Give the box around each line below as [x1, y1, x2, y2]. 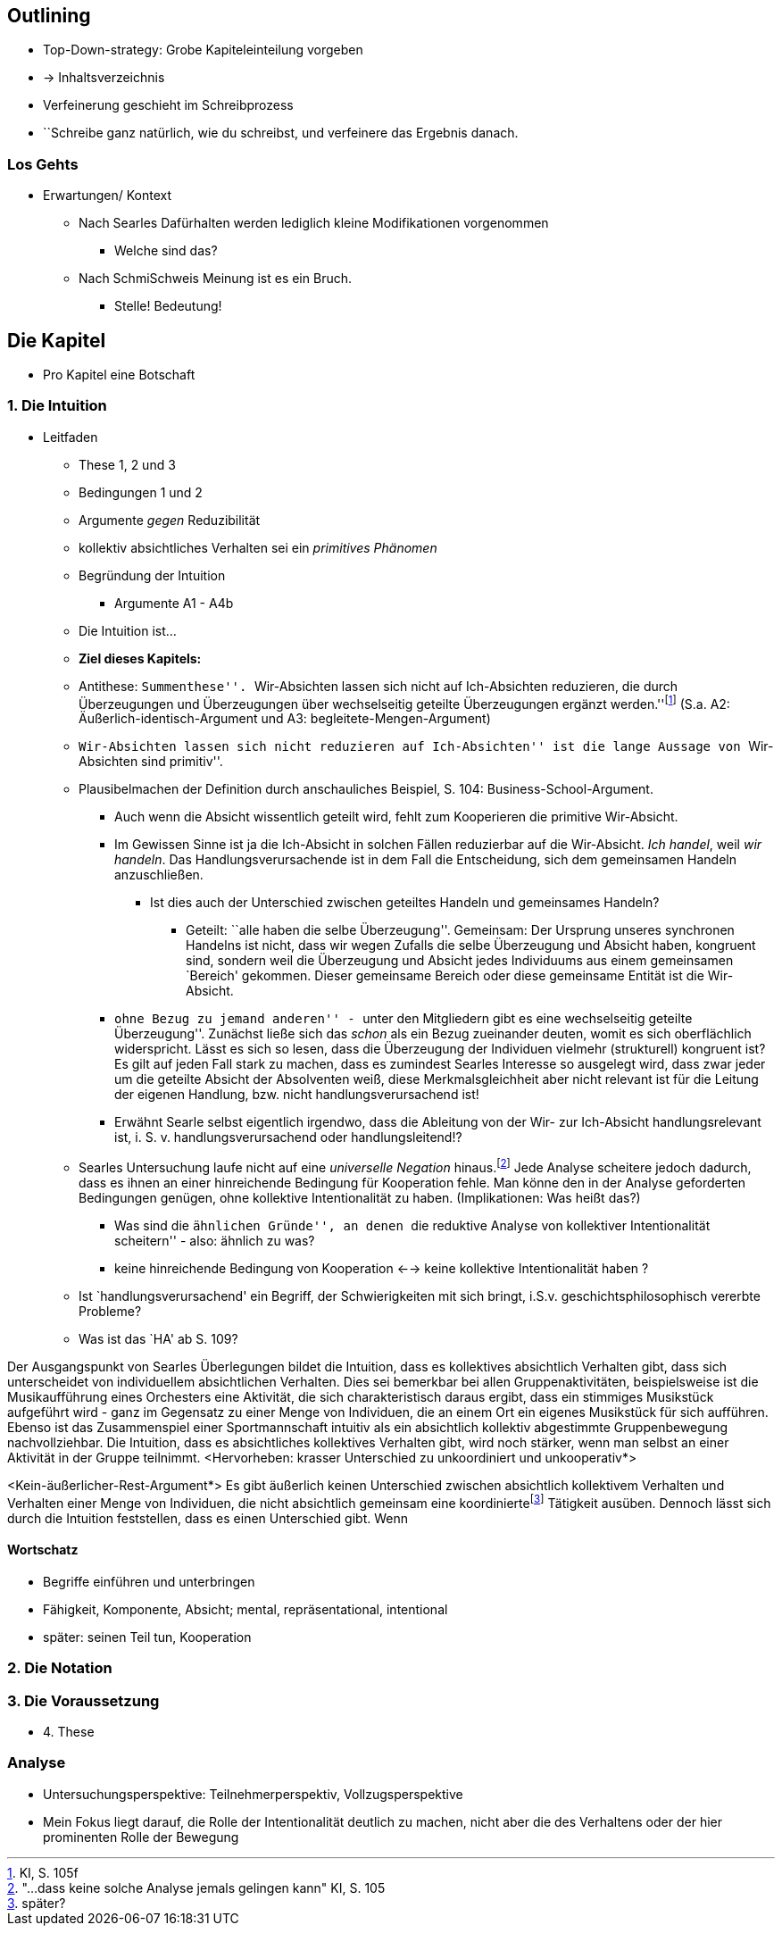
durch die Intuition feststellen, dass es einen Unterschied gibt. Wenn [7, 1510, 408, 1526]
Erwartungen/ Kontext [43, 187, 172, 204]
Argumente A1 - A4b [114, 595, 234, 611]
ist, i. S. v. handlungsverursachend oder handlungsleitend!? [114, 1129, 462, 1146]
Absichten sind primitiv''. [79, 754, 223, 770]
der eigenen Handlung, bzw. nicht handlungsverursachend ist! [114, 1087, 479, 1103]
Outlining [7, 4, 91, 27]
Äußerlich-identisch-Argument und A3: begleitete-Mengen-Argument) [79, 711, 491, 727]
